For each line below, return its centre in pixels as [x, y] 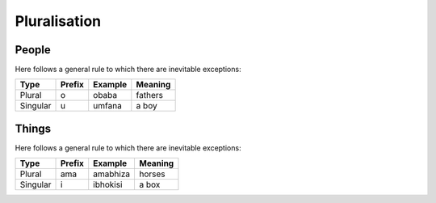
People [33, 50]
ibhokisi [108, 184]
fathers [149, 95]
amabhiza [112, 174]
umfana [108, 106]
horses [152, 174]
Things [33, 128]
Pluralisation [58, 21]
